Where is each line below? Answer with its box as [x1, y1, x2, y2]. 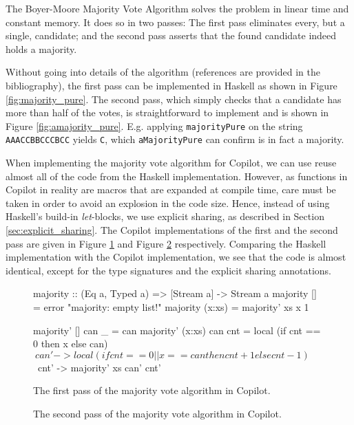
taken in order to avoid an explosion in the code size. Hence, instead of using [6, 195, 330, 210]
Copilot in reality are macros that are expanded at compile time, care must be [6, 182, 336, 197]
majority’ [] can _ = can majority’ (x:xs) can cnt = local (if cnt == [33, 323, 321, 337]
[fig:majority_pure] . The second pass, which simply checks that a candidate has [6, 91, 342, 106]
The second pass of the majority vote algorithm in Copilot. [33, 406, 282, 420]
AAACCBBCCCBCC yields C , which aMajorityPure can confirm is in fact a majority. [6, 132, 344, 146]
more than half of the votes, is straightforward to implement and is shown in [6, 105, 329, 120]
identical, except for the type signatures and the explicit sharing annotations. [6, 263, 331, 277]
